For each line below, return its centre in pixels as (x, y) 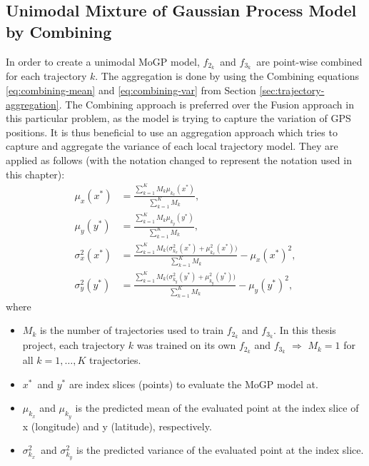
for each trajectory (46, 76)
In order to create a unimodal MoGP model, (103, 61)
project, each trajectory (74, 345)
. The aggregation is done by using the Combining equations (227, 76)
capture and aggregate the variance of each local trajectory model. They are (172, 146)
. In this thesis (305, 330)
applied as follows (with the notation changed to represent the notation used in (179, 160)
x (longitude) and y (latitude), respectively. (117, 426)
